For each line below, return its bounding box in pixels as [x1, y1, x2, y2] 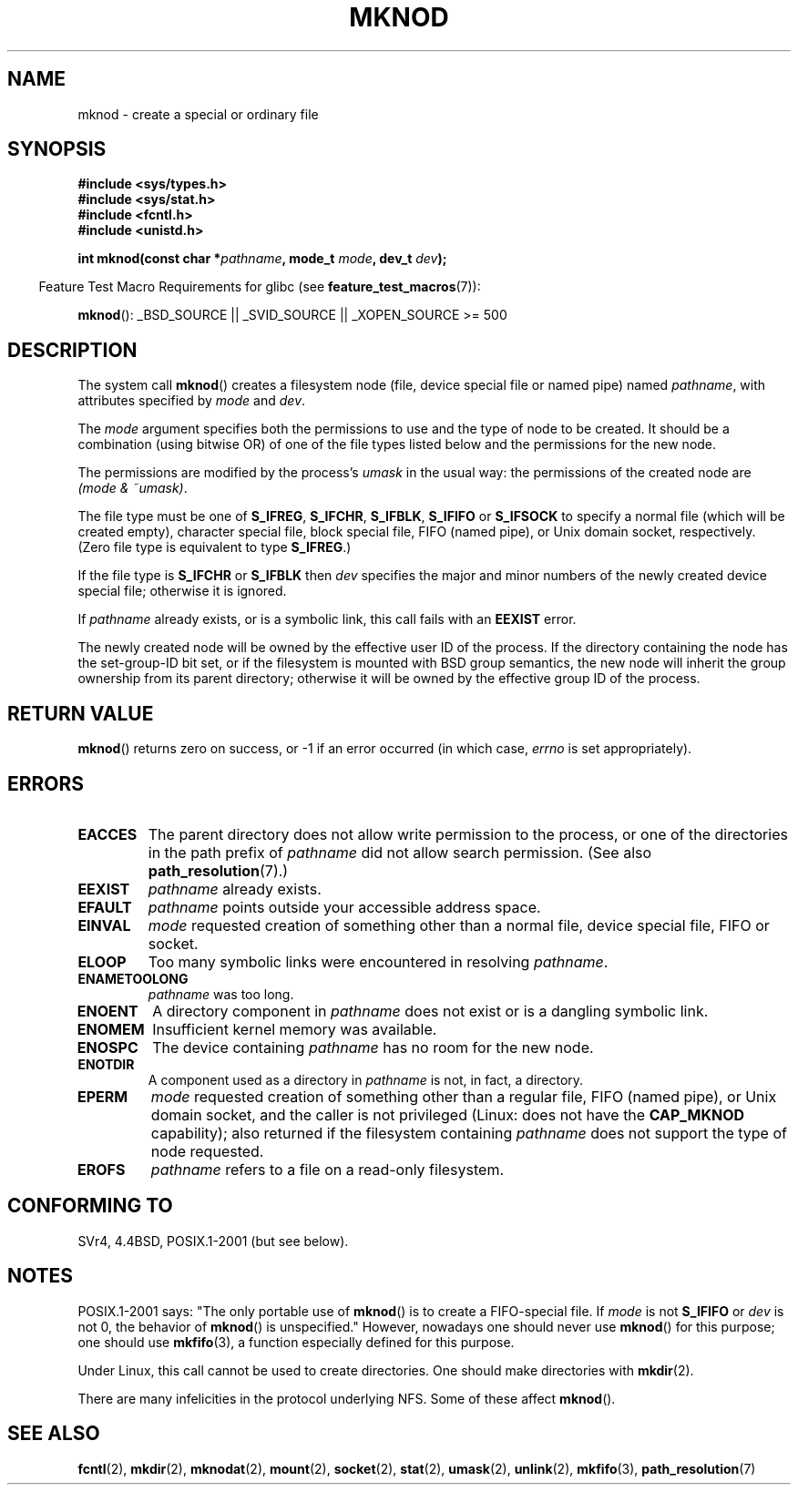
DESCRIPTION [7, 338, 138, 362]
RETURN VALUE [7, 701, 154, 725]
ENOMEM [77, 1019, 145, 1038]
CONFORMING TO [7, 1194, 173, 1218]
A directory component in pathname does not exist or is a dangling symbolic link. [152, 1001, 709, 1020]
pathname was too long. [148, 986, 294, 1002]
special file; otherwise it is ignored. [77, 583, 287, 599]
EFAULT [77, 897, 132, 916]
